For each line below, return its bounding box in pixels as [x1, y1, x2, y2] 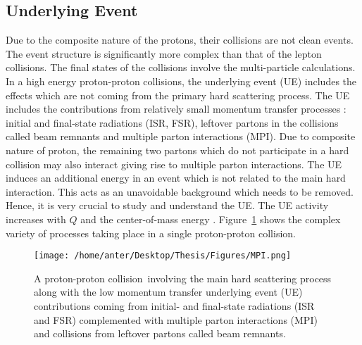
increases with [6, 211, 66, 226]
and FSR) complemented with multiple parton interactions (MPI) [34, 312, 318, 327]
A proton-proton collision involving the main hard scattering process [34, 270, 332, 285]
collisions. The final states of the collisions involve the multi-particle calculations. [6, 60, 356, 75]
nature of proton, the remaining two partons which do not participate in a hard [6, 142, 349, 157]
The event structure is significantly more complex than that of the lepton [6, 46, 322, 61]
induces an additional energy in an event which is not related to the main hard [6, 170, 346, 185]
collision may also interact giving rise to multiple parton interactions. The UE [6, 156, 342, 171]
